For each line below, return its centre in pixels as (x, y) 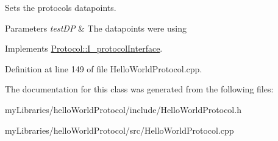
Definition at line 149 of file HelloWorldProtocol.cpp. (104, 68)
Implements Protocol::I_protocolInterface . (84, 48)
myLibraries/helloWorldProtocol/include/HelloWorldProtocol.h (123, 109)
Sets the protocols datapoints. (61, 7)
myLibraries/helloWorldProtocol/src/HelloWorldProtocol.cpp (119, 130)
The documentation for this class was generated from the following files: (139, 89)
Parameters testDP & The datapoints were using (96, 28)
